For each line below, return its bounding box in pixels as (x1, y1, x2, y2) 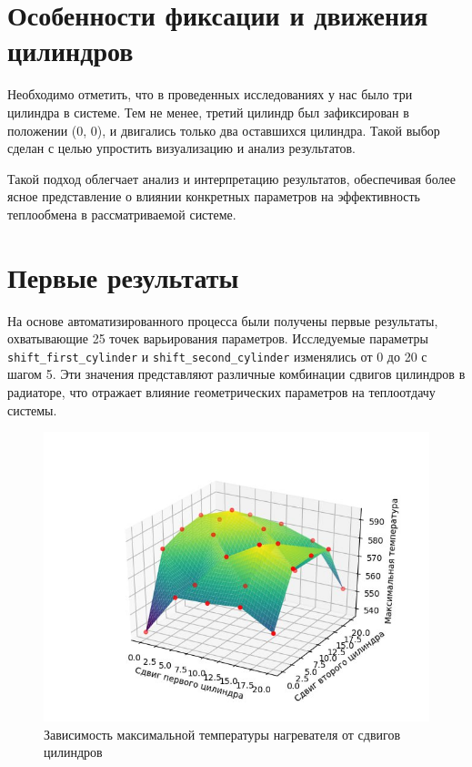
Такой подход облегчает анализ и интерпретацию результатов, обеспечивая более (7, 169, 456, 188)
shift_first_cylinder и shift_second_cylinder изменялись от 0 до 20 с (7, 346, 427, 365)
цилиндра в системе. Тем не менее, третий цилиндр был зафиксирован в (7, 102, 409, 121)
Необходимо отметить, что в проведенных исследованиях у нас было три (7, 85, 413, 104)
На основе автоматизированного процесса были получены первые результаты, (7, 311, 438, 330)
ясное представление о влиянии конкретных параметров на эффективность (7, 187, 420, 206)
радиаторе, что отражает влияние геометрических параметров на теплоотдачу (7, 383, 436, 402)
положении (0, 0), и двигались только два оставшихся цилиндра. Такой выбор (7, 120, 440, 139)
